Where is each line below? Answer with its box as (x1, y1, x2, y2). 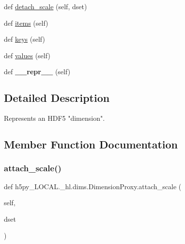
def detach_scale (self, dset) (4, 1, 87, 11)
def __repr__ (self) (4, 66, 71, 77)
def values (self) (4, 50, 50, 60)
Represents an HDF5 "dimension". (4, 113, 105, 123)
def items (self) (4, 17, 48, 28)
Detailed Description (4, 90, 110, 105)
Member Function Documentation (4, 137, 178, 152)
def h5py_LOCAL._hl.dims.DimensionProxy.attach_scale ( (4, 181, 182, 191)
